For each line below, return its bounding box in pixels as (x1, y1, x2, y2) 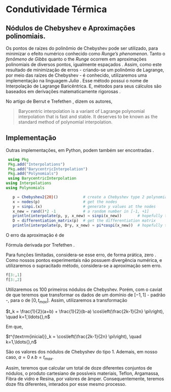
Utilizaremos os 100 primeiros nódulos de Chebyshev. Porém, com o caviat (6, 286, 162, 292)
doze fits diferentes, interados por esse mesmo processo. (6, 381, 126, 387)
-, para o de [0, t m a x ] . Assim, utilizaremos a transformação (6, 297, 127, 305)
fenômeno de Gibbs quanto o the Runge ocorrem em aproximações (6, 56, 147, 62)
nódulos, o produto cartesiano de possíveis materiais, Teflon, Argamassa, (6, 370, 159, 377)
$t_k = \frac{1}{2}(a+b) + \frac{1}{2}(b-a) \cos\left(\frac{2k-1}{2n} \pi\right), (6, 308, 164, 314)
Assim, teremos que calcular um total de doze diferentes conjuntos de (6, 365, 152, 371)
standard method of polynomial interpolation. (18, 119, 113, 125)
